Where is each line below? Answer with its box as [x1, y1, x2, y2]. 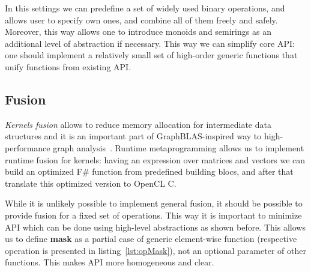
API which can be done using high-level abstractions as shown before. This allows [5, 220, 306, 233]
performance [5, 141, 50, 154]
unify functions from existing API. [5, 60, 131, 73]
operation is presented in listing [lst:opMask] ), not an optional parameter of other [5, 244, 306, 256]
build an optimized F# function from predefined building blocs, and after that [5, 165, 294, 178]
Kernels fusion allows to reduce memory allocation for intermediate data [5, 118, 271, 130]
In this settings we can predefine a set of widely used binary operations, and [5, 2, 285, 14]
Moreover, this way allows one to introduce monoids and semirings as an [5, 25, 271, 38]
